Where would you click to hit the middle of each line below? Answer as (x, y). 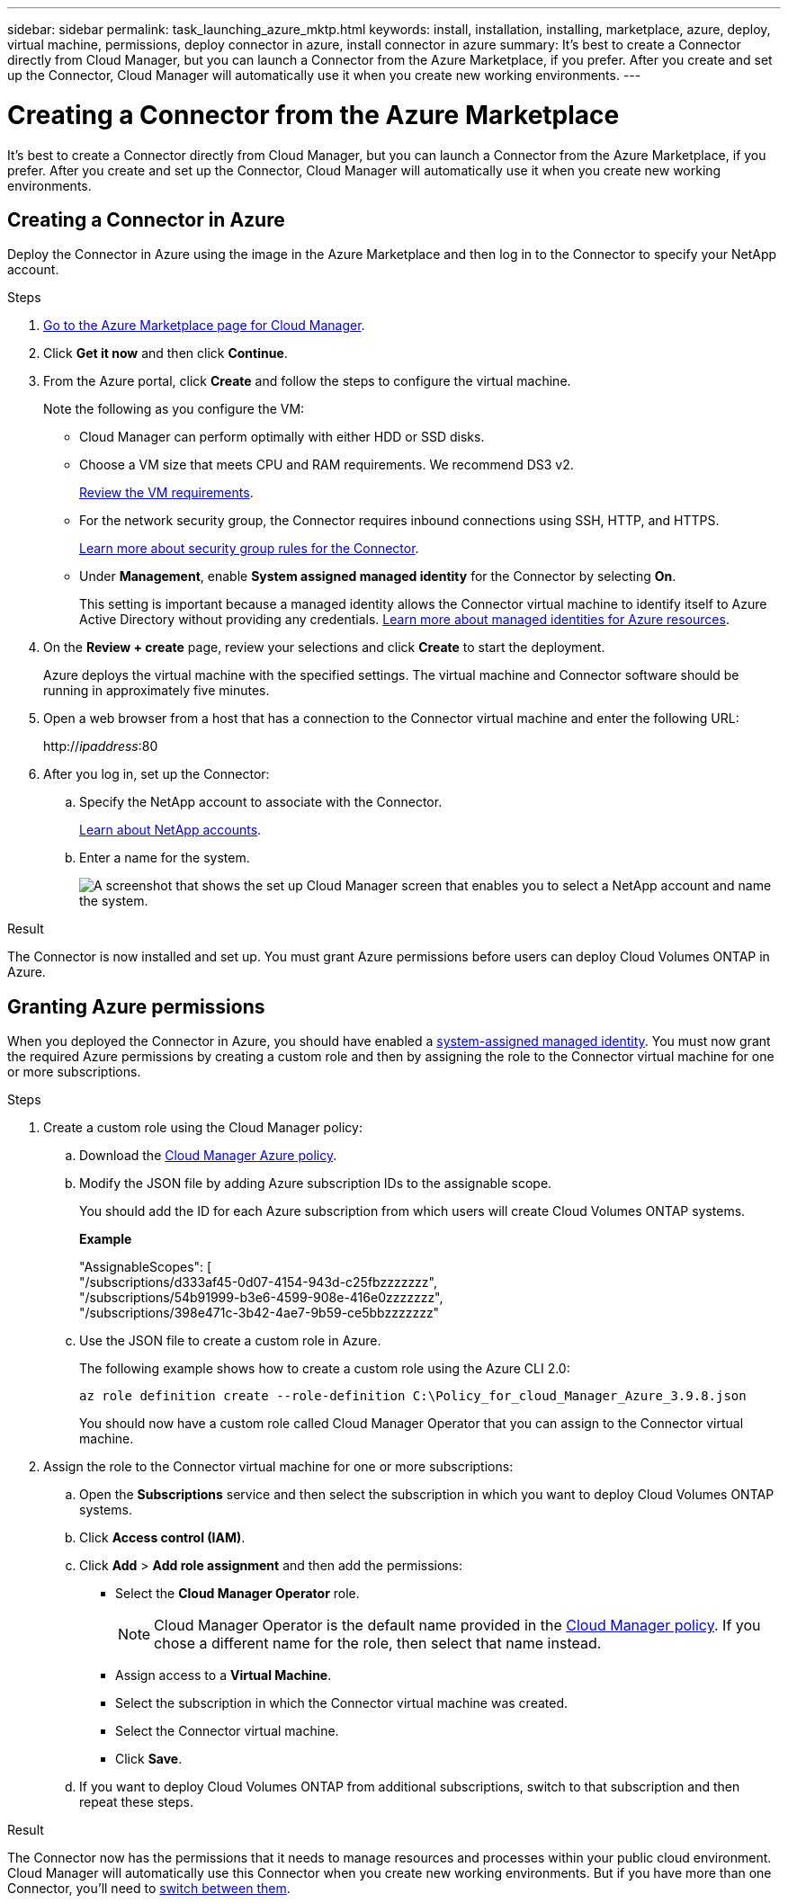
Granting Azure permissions (136, 1006)
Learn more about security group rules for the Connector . (249, 549)
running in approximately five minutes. (157, 691)
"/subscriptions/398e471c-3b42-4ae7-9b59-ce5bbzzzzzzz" (260, 1313)
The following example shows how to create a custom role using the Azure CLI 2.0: (325, 1369)
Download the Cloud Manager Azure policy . (208, 1156)
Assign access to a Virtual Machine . (224, 1675)
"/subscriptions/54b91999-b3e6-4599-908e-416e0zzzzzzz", (261, 1298)
